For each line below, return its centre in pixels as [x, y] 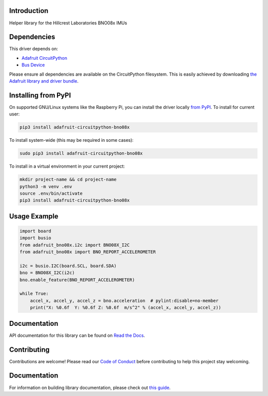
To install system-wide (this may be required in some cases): [71, 140]
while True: [34, 294]
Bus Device [33, 65]
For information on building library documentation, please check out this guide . [90, 388]
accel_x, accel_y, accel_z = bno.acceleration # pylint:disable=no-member [124, 300]
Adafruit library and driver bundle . [44, 81]
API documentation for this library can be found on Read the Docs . [77, 335]
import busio [35, 238]
